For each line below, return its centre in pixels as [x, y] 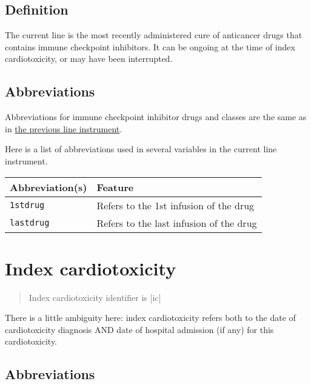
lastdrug [30, 223]
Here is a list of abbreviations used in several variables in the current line [141, 149]
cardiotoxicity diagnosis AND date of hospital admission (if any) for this [139, 329]
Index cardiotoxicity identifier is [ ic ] [95, 297]
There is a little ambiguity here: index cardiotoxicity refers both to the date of [150, 318]
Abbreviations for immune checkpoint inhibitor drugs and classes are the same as [156, 117]
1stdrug [27, 205]
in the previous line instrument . [64, 128]
